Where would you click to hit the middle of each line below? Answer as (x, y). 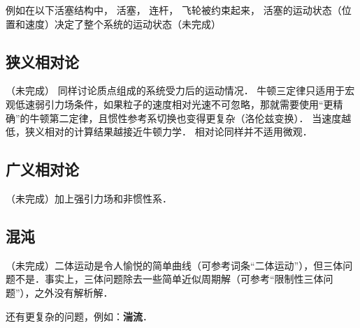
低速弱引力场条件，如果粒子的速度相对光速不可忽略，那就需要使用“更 (174, 104)
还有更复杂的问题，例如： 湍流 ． (79, 316)
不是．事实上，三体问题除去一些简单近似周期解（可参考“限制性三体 (169, 279)
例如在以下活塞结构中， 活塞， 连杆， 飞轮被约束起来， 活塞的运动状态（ (174, 10)
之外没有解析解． (74, 292)
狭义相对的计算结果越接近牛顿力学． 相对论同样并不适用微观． (168, 132)
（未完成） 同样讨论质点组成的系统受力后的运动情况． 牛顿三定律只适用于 (175, 90)
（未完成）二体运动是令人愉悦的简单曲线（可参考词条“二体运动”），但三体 (174, 265)
